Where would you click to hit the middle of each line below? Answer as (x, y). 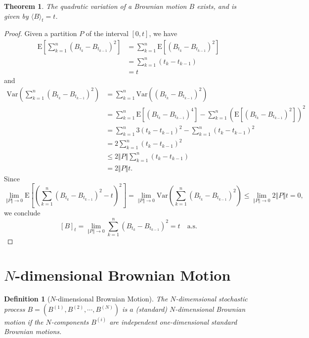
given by (16, 16)
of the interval (107, 33)
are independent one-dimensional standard (173, 321)
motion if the (24, 321)
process (15, 309)
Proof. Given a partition (41, 33)
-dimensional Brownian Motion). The (112, 298)
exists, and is (217, 6)
